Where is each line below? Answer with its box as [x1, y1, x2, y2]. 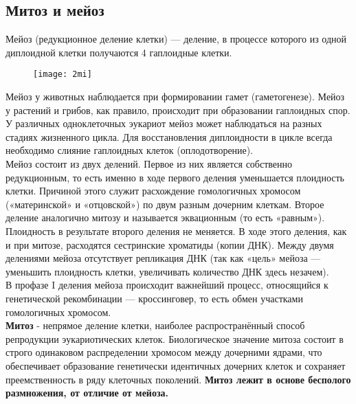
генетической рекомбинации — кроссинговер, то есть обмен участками [5, 291, 303, 305]
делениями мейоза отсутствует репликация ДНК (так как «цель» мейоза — [5, 251, 321, 265]
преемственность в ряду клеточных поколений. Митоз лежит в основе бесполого [5, 372, 351, 386]
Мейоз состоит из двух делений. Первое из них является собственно [5, 157, 293, 171]
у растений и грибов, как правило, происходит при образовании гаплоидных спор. [5, 102, 351, 117]
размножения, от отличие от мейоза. [5, 385, 169, 400]
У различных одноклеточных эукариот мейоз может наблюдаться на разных [5, 116, 322, 131]
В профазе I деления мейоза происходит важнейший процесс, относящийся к [5, 278, 329, 292]
